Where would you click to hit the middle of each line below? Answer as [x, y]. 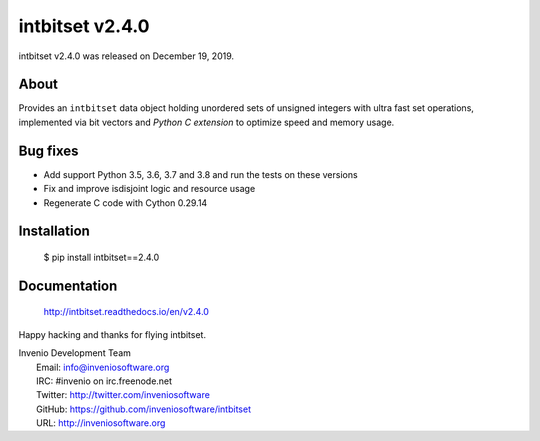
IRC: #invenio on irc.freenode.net [104, 381]
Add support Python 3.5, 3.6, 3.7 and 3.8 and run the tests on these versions [201, 174]
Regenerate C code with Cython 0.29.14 [125, 202]
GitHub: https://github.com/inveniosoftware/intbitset [144, 409]
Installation [54, 231]
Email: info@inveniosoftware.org [103, 367]
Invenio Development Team [75, 353]
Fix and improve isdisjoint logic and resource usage [149, 189]
